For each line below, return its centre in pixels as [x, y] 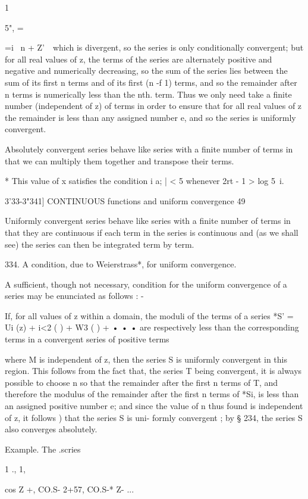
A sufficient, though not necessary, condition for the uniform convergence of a [146, 284]
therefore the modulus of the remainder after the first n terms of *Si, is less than [152, 394]
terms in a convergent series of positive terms [87, 339]
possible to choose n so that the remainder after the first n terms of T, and [142, 382]
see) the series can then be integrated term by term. [100, 244]
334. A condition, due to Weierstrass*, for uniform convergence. [121, 264]
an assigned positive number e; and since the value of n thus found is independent [154, 406]
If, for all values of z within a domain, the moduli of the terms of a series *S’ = [149, 315]
